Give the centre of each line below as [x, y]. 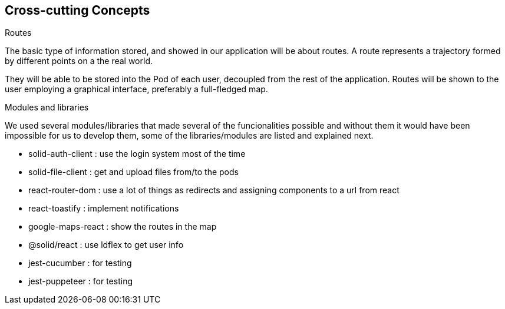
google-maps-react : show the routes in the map [123, 227]
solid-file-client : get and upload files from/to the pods [133, 172]
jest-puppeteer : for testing [80, 281]
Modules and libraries [47, 108]
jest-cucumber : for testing [80, 263]
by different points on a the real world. [79, 61]
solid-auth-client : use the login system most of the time [137, 154]
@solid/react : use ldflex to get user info [106, 245]
